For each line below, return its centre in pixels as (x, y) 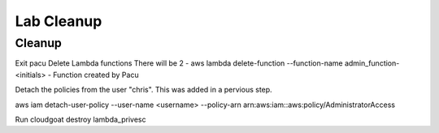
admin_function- (372, 63)
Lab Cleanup (59, 21)
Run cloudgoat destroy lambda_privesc (80, 119)
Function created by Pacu (96, 75)
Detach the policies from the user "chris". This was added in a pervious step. (143, 90)
